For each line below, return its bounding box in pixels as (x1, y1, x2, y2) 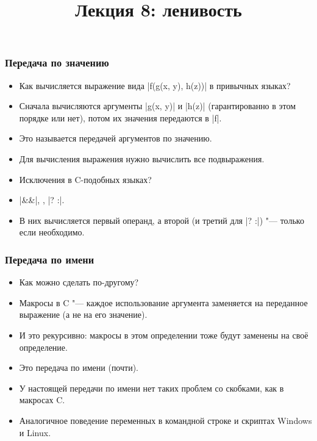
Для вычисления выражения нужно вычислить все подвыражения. (19, 152, 265, 165)
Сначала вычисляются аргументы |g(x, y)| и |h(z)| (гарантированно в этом (19, 99, 296, 112)
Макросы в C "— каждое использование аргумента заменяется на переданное (19, 296, 308, 309)
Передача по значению (5, 55, 109, 70)
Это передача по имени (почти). (19, 361, 138, 374)
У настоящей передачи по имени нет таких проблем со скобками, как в (19, 381, 284, 394)
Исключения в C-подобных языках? (19, 173, 152, 185)
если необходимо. (19, 226, 85, 238)
